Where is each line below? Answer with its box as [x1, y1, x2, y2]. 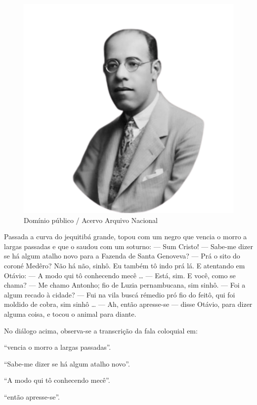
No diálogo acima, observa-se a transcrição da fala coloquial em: [4, 325, 198, 335]
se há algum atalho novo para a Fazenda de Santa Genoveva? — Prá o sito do [4, 251, 240, 261]
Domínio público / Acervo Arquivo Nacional [24, 215, 158, 225]
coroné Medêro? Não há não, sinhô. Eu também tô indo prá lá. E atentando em [4, 260, 245, 270]
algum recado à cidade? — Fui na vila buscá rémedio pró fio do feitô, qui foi [4, 289, 235, 299]
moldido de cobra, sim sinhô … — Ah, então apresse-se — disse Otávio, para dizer [4, 299, 253, 309]
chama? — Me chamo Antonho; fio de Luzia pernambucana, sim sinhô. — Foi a [4, 280, 246, 290]
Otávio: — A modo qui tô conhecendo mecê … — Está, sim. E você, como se [4, 270, 236, 280]
